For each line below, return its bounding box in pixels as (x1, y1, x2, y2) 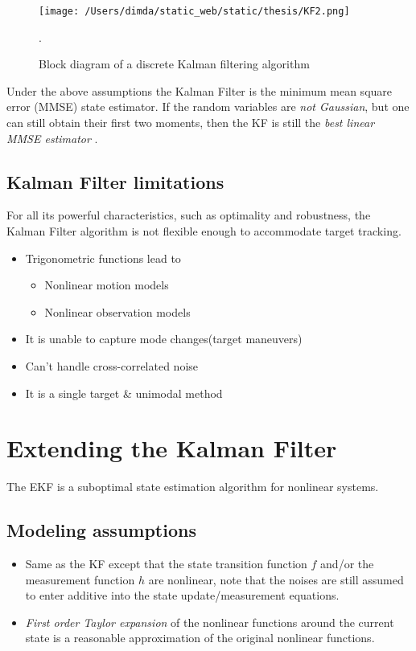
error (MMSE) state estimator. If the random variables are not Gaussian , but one (6, 98, 410, 115)
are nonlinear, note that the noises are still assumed (148, 571, 404, 588)
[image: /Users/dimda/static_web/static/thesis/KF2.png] (39, 6, 350, 17)
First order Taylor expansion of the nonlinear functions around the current (25, 613, 394, 630)
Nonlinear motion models (44, 276, 169, 293)
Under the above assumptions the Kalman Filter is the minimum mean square (6, 82, 393, 99)
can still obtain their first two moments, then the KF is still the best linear (6, 114, 375, 131)
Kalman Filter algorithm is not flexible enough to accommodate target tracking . (6, 223, 402, 240)
